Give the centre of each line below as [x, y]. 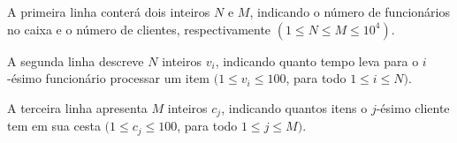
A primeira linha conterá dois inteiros [109, 11]
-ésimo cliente [413, 107]
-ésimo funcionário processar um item [108, 78]
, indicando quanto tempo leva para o [317, 60]
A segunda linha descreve [76, 60]
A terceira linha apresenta [77, 107]
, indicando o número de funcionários [350, 11]
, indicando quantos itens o [294, 107]
